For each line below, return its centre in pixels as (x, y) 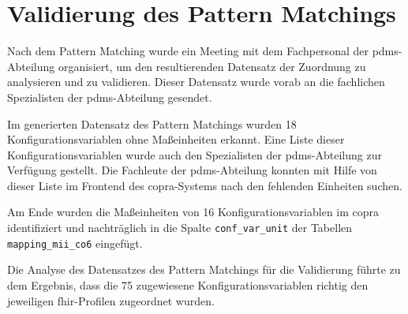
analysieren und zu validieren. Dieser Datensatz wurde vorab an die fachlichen (196, 82)
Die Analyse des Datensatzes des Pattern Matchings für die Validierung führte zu (204, 269)
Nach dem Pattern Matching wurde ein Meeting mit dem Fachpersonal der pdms (203, 51)
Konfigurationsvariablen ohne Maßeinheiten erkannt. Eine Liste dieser (176, 139)
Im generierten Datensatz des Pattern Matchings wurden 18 (152, 123)
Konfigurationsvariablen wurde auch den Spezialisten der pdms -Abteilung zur (195, 154)
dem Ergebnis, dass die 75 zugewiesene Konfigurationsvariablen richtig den (188, 284)
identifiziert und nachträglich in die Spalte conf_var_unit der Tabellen (180, 228)
